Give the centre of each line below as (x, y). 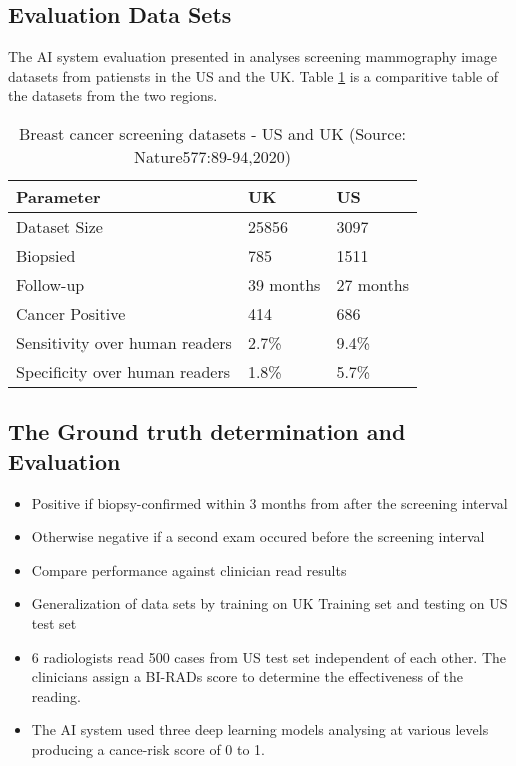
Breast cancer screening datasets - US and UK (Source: (212, 133)
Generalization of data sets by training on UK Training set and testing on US (269, 603)
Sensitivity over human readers (124, 342)
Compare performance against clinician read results (189, 569)
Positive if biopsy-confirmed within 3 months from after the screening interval (269, 502)
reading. (56, 695)
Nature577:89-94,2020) (212, 156)
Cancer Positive (71, 313)
